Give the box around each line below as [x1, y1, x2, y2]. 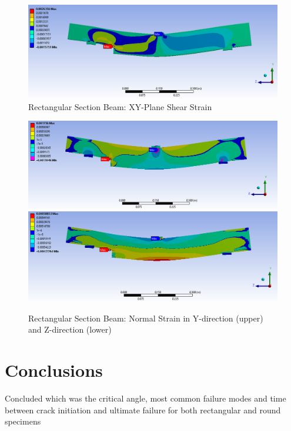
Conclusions [5, 358, 103, 382]
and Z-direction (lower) [28, 323, 112, 336]
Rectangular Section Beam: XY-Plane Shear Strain [28, 100, 212, 112]
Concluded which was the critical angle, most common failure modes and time [5, 392, 286, 404]
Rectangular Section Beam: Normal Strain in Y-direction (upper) [28, 311, 263, 324]
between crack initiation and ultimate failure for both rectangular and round [5, 403, 281, 416]
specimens [5, 415, 41, 427]
